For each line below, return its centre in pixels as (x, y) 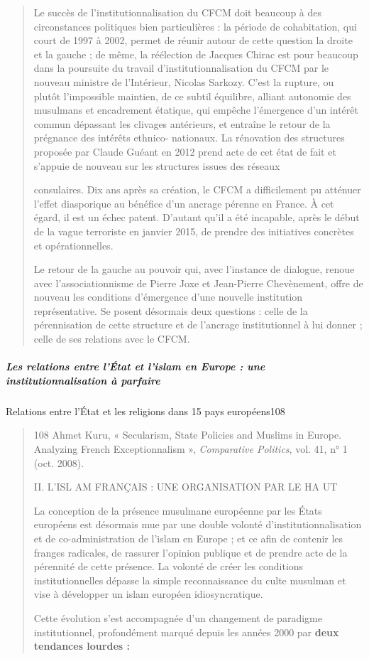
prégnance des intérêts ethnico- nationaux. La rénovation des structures (189, 138)
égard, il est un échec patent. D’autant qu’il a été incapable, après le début (197, 217)
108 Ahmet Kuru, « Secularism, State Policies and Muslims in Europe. (188, 435)
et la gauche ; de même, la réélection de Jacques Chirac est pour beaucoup (196, 54)
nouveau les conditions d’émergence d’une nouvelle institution (168, 297)
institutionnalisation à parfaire (83, 380)
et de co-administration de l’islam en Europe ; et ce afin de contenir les (188, 538)
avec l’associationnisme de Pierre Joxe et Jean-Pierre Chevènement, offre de (198, 283)
